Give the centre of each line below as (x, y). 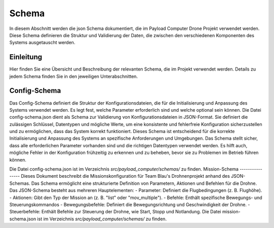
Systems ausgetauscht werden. (42, 43)
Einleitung (26, 57)
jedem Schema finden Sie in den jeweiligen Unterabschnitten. (74, 76)
